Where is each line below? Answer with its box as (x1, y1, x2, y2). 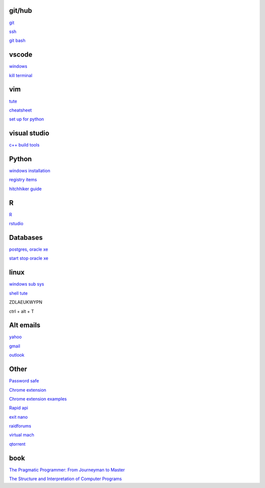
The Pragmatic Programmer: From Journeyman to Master (9, 467, 125, 473)
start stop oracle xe (9, 256, 49, 261)
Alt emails (9, 321, 41, 329)
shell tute (9, 290, 28, 296)
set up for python (9, 116, 44, 122)
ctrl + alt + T (9, 308, 34, 314)
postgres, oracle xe (9, 246, 49, 253)
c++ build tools (9, 142, 40, 148)
